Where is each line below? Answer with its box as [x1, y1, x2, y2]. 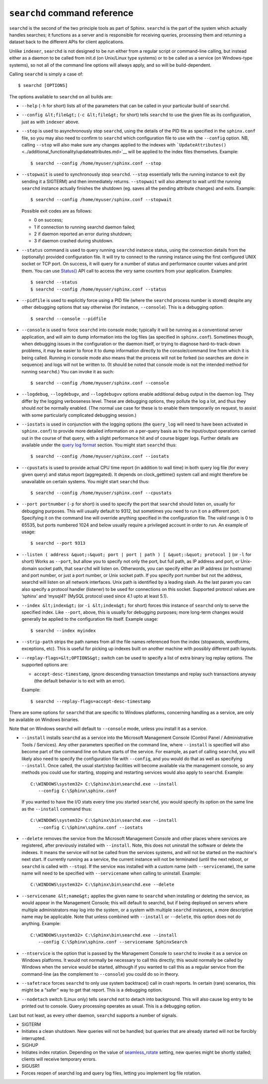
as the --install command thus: [21, 806, 92, 812]
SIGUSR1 [21, 1063, 40, 1069]
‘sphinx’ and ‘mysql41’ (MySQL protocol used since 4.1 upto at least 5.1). [21, 593, 168, 599]
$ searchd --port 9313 [30, 540, 86, 546]
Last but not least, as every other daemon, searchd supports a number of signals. [9, 1012, 178, 1018]
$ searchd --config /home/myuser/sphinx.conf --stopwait [30, 197, 172, 203]
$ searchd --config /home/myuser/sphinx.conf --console [30, 380, 169, 386]
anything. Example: [21, 921, 61, 927]
